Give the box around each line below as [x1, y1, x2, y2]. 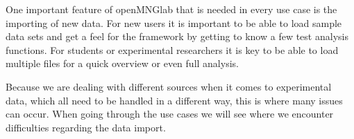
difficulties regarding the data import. [6, 120, 166, 134]
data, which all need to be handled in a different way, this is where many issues [6, 93, 343, 107]
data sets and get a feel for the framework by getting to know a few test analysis [6, 29, 348, 44]
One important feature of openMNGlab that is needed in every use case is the [6, 2, 337, 16]
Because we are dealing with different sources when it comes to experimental [6, 79, 332, 93]
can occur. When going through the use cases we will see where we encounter [6, 106, 334, 121]
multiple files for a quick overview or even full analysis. [6, 56, 239, 71]
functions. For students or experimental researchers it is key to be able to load [6, 42, 339, 57]
